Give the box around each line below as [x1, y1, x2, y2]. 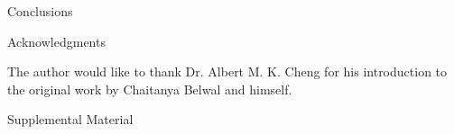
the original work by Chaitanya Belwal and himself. [7, 79, 292, 98]
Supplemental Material [7, 110, 134, 129]
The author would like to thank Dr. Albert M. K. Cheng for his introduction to [7, 62, 448, 81]
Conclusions [7, 2, 73, 20]
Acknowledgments [7, 31, 106, 50]
